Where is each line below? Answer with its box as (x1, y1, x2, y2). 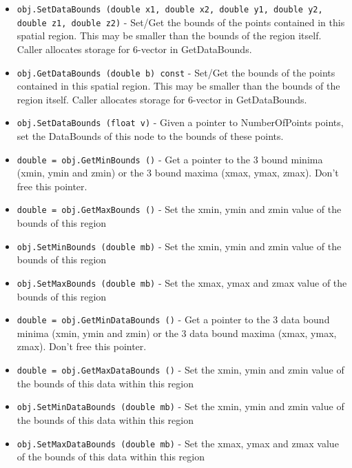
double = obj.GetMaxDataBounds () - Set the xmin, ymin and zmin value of (17, 363, 344, 377)
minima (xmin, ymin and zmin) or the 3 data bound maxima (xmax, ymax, (17, 325, 337, 340)
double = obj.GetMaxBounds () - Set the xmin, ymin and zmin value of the (17, 202, 342, 216)
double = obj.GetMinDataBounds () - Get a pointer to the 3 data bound (17, 312, 330, 327)
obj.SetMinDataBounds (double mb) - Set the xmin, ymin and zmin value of (17, 399, 344, 414)
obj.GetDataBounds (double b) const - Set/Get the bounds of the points (17, 65, 335, 79)
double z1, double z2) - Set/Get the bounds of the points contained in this (17, 14, 345, 29)
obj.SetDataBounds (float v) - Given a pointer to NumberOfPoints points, (17, 115, 344, 130)
